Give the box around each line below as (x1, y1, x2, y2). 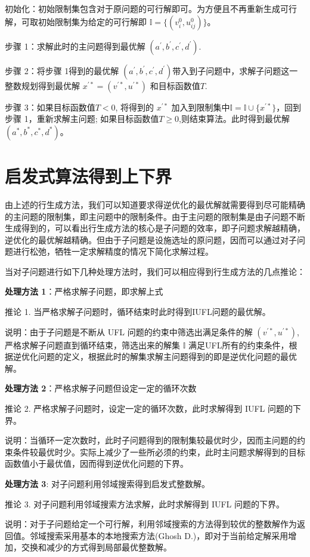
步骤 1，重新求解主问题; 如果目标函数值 (5, 112, 159, 125)
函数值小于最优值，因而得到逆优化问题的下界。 (5, 457, 188, 470)
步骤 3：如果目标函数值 (5, 100, 95, 113)
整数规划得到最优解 (5, 79, 80, 91)
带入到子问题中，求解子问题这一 (172, 64, 298, 76)
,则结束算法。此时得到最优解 (179, 112, 290, 125)
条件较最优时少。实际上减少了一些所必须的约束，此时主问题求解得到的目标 (13, 445, 305, 458)
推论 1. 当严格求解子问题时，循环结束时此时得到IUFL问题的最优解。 (5, 305, 271, 318)
